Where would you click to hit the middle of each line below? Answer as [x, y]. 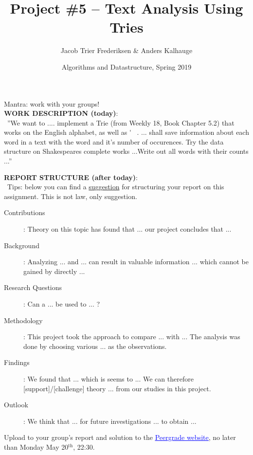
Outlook [16, 405]
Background [22, 245]
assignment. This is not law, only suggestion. [71, 196]
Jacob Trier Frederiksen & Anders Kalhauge [126, 50]
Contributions [25, 212]
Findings [17, 362]
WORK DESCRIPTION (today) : [61, 113]
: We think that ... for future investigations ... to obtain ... [110, 421]
